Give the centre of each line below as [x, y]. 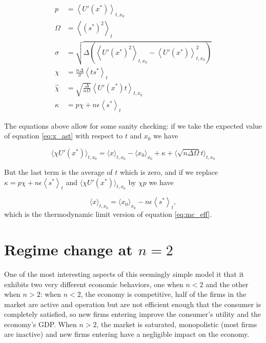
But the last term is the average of [58, 172]
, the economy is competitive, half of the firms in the [163, 294]
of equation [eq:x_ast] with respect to [64, 136]
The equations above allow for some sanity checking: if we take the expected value [133, 125]
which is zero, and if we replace [169, 172]
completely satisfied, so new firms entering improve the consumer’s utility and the [133, 314]
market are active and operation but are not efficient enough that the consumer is [133, 304]
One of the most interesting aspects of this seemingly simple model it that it [124, 274]
